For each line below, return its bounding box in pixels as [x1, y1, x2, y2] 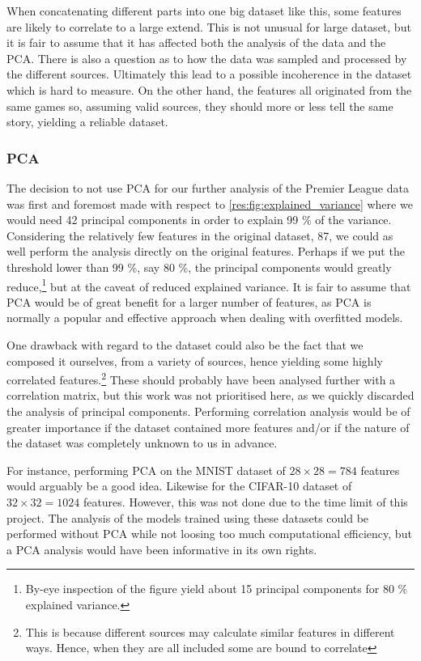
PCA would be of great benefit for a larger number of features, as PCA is [6, 293, 372, 310]
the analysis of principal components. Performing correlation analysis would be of [6, 403, 410, 419]
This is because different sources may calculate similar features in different [25, 623, 395, 640]
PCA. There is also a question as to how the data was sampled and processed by [6, 49, 407, 66]
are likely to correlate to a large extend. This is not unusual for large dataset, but [6, 18, 411, 35]
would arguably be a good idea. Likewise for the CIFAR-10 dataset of [6, 477, 352, 494]
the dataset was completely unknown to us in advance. [6, 434, 278, 451]
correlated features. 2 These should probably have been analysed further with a [6, 369, 396, 388]
